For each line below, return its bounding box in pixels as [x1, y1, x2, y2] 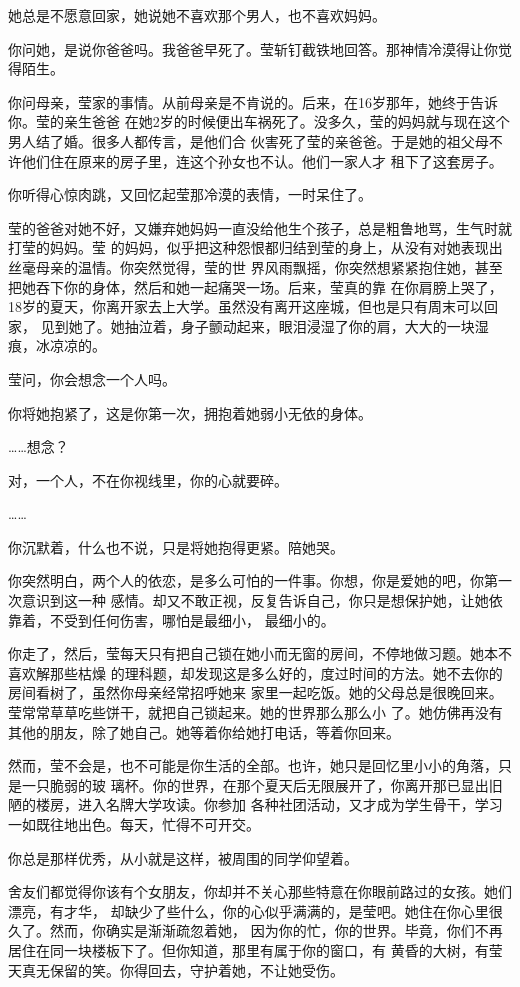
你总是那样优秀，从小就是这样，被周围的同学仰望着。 [8, 847, 358, 868]
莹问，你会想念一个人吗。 [8, 368, 176, 389]
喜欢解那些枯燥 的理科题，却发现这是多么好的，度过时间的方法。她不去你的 [8, 662, 503, 683]
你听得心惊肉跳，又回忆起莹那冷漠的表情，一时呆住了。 [8, 184, 372, 205]
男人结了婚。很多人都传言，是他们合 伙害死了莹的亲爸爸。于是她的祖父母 [8, 130, 489, 151]
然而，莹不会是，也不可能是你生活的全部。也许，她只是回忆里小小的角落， [8, 755, 498, 776]
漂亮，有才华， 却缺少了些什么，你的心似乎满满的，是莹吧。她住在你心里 [8, 900, 489, 921]
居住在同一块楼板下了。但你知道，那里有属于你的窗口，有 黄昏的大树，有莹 [8, 939, 503, 960]
